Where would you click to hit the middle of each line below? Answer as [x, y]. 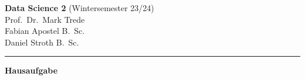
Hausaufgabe [31, 70]
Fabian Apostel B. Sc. [45, 31]
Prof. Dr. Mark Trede [45, 19]
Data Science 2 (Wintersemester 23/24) [79, 8]
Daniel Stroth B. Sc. [42, 42]
